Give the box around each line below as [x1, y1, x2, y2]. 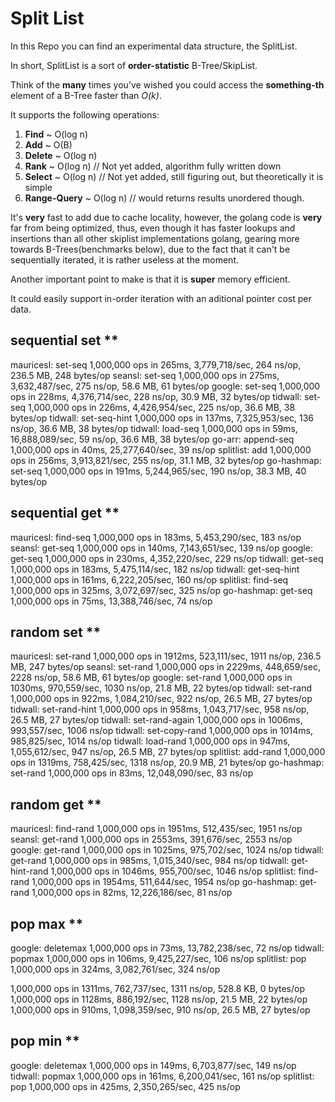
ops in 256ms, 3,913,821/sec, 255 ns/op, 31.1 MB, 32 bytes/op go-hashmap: [10, 454, 322, 466]
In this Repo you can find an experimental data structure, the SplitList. [10, 40, 298, 52]
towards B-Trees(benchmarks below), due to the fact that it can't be [10, 243, 291, 255]
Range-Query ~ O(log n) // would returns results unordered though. [24, 192, 305, 204]
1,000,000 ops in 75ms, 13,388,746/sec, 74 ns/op [10, 595, 213, 607]
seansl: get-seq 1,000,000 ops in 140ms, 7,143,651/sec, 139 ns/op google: [10, 542, 313, 554]
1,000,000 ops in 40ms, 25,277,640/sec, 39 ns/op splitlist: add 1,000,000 [10, 443, 312, 456]
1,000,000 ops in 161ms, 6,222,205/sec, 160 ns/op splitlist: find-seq [10, 573, 289, 586]
